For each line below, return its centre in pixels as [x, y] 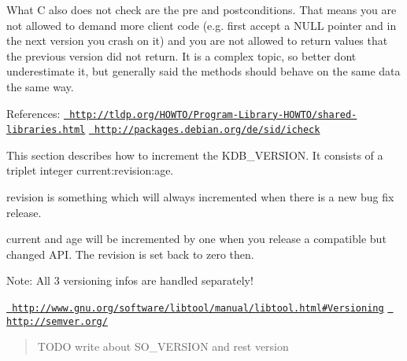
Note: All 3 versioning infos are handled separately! [130, 280]
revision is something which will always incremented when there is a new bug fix [200, 197]
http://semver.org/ [57, 321]
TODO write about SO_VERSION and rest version [163, 346]
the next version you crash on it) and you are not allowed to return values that [197, 41]
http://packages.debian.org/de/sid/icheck [207, 130]
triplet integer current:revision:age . [90, 170]
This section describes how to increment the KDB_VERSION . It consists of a [195, 155]
